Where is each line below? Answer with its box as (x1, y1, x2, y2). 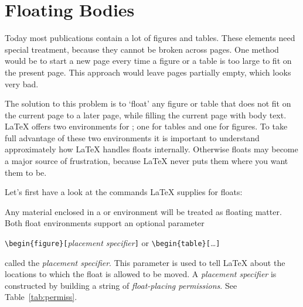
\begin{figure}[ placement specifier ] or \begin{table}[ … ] (5, 237, 220, 249)
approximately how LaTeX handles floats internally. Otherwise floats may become (5, 143, 298, 155)
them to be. (5, 166, 47, 178)
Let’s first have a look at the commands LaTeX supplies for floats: (5, 186, 243, 198)
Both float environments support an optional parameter (5, 217, 205, 229)
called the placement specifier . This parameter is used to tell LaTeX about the (5, 256, 285, 268)
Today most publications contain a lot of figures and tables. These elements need (5, 32, 295, 44)
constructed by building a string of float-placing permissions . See (5, 279, 237, 291)
